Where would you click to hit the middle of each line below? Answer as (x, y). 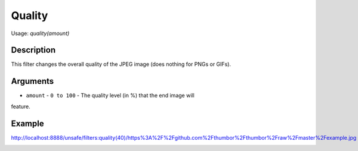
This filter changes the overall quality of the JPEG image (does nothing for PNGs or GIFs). (121, 64)
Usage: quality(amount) (40, 33)
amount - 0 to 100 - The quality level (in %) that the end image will (110, 96)
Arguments (33, 81)
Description (33, 50)
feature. (21, 106)
